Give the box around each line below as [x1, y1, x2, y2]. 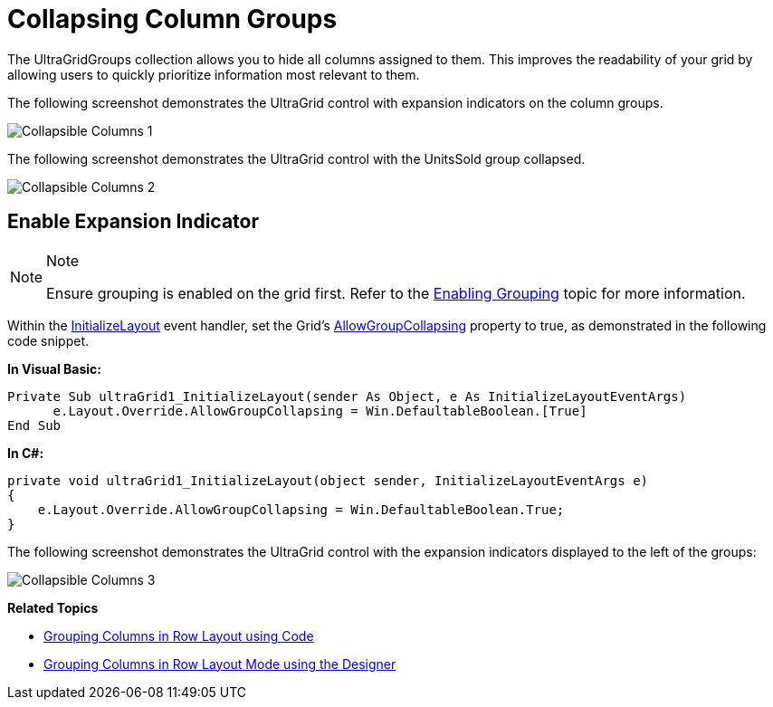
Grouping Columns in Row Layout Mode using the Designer [43, 655, 396, 672]
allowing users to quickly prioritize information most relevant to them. [7, 66, 420, 82]
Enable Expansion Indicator [7, 210, 260, 234]
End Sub [7, 417, 62, 433]
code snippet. [7, 332, 90, 349]
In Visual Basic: [7, 360, 101, 377]
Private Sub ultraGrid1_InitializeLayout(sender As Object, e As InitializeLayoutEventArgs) [7, 388, 687, 404]
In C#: [7, 444, 44, 461]
